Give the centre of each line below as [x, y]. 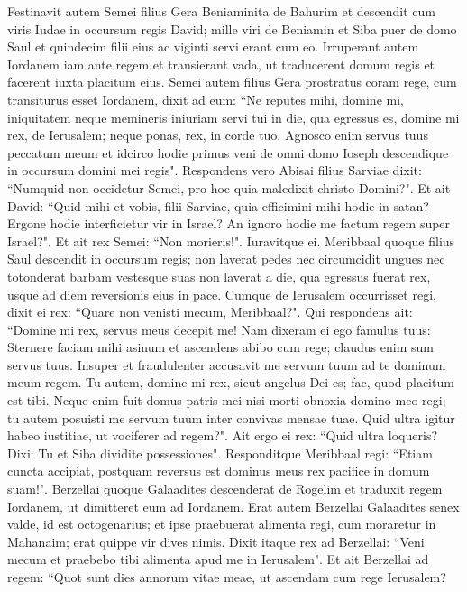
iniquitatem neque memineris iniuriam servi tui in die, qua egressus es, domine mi [233, 117]
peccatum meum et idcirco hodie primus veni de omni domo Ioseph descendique [228, 152]
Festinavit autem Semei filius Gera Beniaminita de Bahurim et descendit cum [222, 11]
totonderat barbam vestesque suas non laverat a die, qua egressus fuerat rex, [219, 276]
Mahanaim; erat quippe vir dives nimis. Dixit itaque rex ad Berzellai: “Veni [216, 541]
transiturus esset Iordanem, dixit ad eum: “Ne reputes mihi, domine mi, [206, 99]
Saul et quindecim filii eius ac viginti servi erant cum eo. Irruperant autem [213, 46]
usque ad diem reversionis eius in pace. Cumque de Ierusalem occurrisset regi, [222, 294]
